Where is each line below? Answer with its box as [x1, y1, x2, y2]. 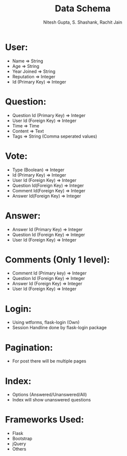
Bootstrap [12, 436, 32, 442]
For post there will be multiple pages [12, 358, 87, 364]
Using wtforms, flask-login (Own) [12, 319, 80, 325]
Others [12, 446, 27, 452]
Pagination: [5, 342, 53, 353]
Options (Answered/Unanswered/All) [12, 392, 87, 397]
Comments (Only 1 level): [5, 254, 110, 265]
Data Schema [55, 3, 111, 14]
